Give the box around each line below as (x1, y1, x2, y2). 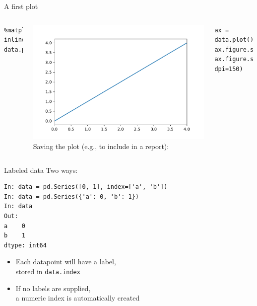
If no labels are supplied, (15, 283, 91, 293)
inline (4, 36, 25, 44)
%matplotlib (4, 26, 43, 34)
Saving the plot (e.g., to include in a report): (33, 141, 169, 151)
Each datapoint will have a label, (15, 256, 116, 267)
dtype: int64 (4, 241, 47, 249)
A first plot (4, 1, 38, 11)
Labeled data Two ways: (4, 164, 78, 175)
